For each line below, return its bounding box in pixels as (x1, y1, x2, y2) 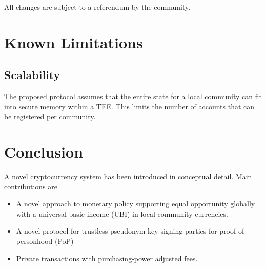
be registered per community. (4, 111, 96, 122)
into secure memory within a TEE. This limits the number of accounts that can (4, 101, 255, 111)
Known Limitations (4, 31, 143, 52)
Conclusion (4, 141, 84, 162)
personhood (16, 236, 53, 246)
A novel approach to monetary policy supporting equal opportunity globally (16, 198, 255, 209)
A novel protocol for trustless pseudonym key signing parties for (16, 225, 217, 236)
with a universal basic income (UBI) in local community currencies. (16, 208, 228, 219)
